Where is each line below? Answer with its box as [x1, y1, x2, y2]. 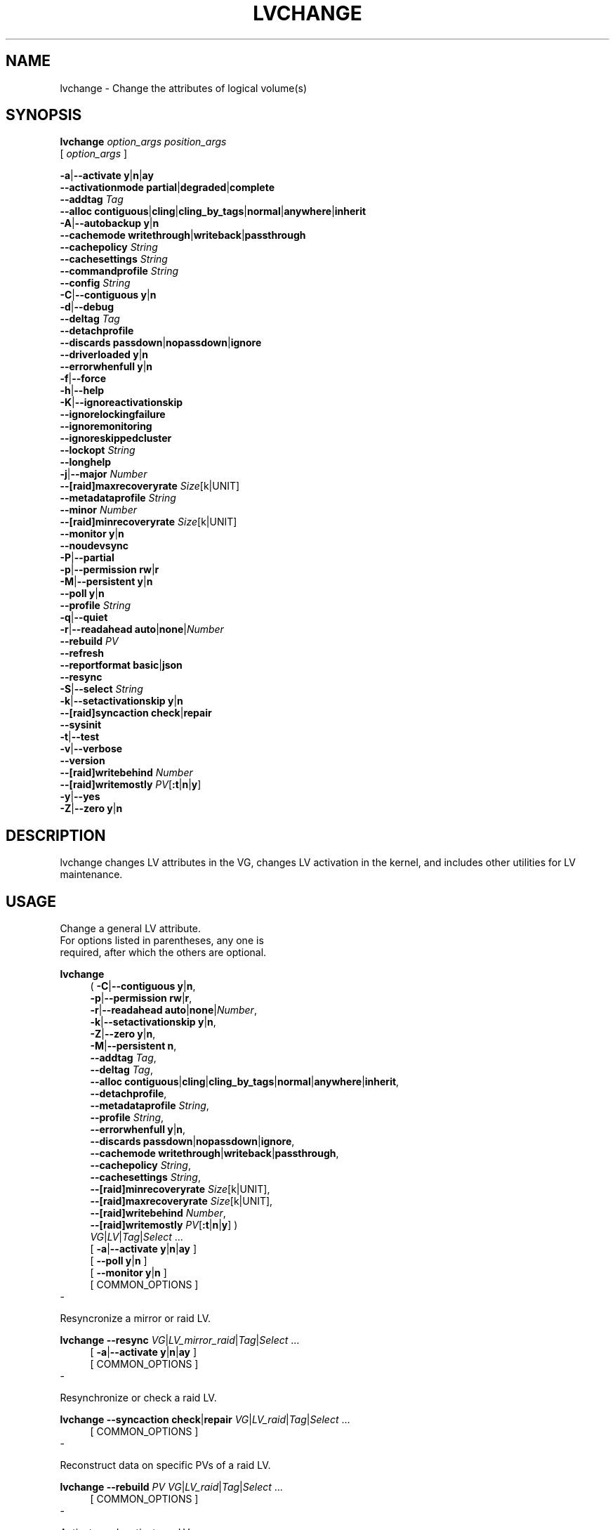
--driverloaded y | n [60, 348, 149, 361]
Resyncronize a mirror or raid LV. [60, 1312, 211, 1325]
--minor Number [60, 504, 138, 516]
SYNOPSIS [6, 106, 82, 124]
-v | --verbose [60, 743, 123, 755]
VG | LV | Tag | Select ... [90, 1231, 183, 1243]
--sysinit [60, 719, 102, 731]
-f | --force [60, 372, 107, 385]
